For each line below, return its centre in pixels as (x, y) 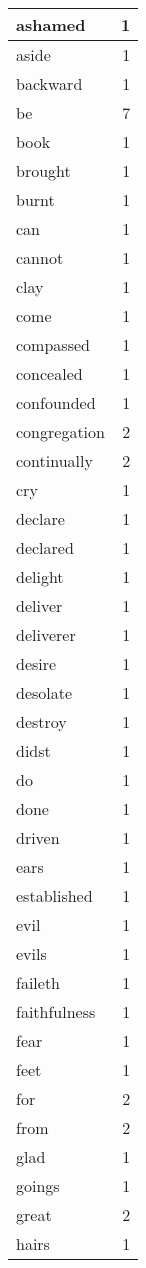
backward (49, 83)
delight (40, 576)
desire (36, 663)
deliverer (46, 634)
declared (45, 547)
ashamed (51, 24)
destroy (41, 721)
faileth (38, 982)
